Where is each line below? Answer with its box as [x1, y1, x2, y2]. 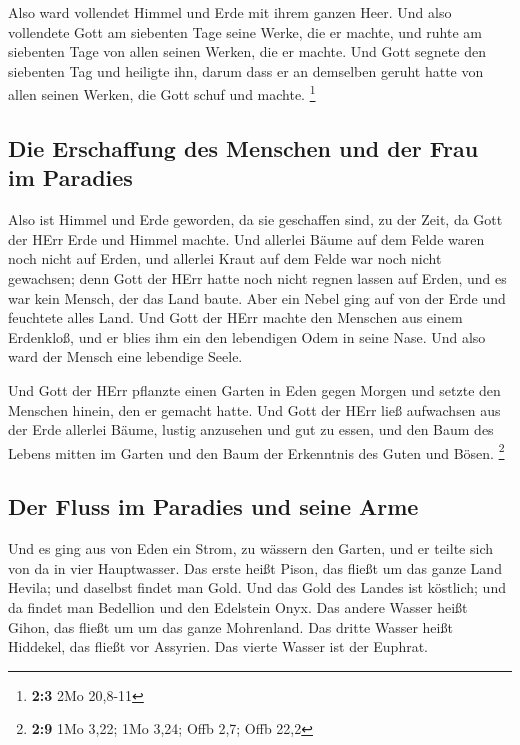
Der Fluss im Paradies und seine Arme [8, 491, 419, 522]
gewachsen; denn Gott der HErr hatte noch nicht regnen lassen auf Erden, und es [8, 268, 507, 288]
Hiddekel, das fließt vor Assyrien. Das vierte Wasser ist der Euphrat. [8, 636, 428, 657]
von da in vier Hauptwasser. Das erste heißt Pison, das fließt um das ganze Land [8, 557, 502, 578]
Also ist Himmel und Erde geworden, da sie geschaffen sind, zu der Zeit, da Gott [8, 209, 503, 230]
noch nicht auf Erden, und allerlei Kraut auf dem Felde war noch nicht [8, 248, 442, 269]
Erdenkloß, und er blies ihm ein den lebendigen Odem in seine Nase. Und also [8, 326, 486, 347]
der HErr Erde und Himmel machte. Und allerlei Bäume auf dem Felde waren [8, 228, 485, 249]
